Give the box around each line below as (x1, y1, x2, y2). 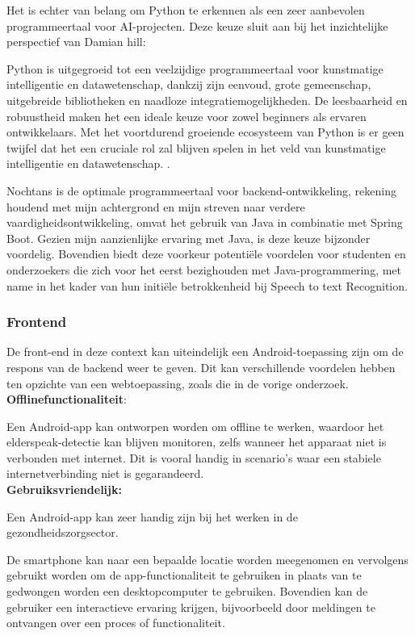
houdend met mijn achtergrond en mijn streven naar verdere (6, 198, 305, 215)
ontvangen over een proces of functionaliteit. (6, 614, 225, 631)
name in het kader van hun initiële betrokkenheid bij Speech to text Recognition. (6, 277, 408, 294)
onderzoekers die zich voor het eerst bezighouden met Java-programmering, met (6, 261, 402, 278)
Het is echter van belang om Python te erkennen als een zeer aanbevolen (6, 2, 365, 18)
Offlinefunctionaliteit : (6, 391, 128, 408)
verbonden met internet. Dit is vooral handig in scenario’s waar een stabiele (6, 449, 381, 466)
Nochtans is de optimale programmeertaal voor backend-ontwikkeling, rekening (6, 182, 396, 199)
